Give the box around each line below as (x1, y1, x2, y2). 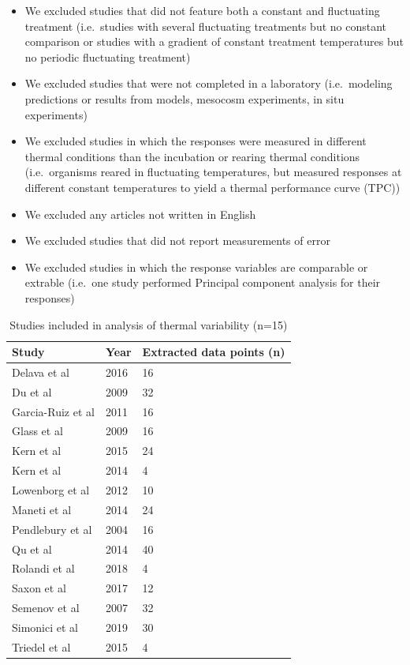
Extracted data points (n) (142, 344, 285, 360)
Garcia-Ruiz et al (12, 403, 95, 419)
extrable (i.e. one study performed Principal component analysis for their (24, 274, 381, 291)
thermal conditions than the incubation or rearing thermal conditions (24, 148, 360, 164)
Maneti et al (12, 501, 72, 517)
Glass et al (12, 423, 63, 439)
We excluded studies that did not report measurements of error (24, 232, 330, 249)
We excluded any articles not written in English (24, 205, 256, 222)
